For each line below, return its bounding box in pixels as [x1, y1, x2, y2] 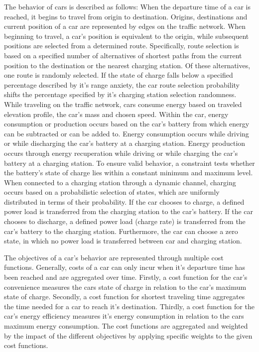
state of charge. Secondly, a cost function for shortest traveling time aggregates [4, 291, 245, 302]
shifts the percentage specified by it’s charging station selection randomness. [4, 89, 237, 100]
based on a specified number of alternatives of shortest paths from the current [4, 50, 242, 60]
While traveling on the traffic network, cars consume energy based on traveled [4, 99, 242, 109]
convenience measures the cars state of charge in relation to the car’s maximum [4, 281, 247, 292]
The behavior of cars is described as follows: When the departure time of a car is [4, 1, 251, 11]
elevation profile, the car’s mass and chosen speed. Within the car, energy [4, 109, 229, 119]
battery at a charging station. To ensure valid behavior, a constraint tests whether [4, 157, 255, 168]
